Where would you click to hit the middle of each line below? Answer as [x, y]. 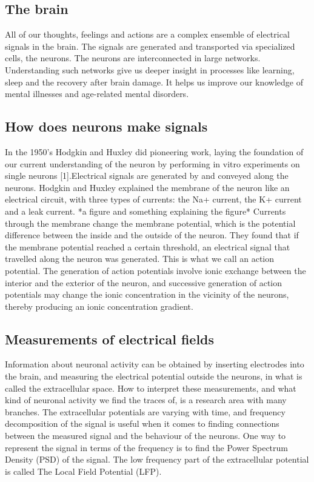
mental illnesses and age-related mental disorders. [97, 94]
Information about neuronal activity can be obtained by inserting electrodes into [155, 364]
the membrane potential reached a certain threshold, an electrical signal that [148, 246]
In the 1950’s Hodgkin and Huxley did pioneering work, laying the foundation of [154, 151]
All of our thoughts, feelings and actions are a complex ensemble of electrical [147, 34]
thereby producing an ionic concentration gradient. [99, 306]
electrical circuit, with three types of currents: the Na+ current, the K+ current [153, 199]
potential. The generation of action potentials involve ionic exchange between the [155, 270]
